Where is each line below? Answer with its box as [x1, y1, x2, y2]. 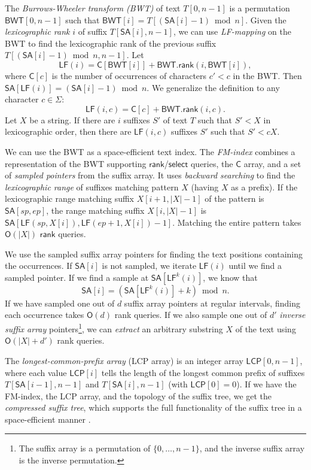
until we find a [228, 259, 282, 272]
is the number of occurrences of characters [51, 69, 207, 81]
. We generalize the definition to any [147, 81, 280, 93]
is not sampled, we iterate [102, 259, 197, 272]
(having [191, 180, 219, 193]
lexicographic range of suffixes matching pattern [5, 180, 179, 193]
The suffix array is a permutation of [19, 442, 151, 454]
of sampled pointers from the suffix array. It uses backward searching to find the [5, 169, 295, 181]
